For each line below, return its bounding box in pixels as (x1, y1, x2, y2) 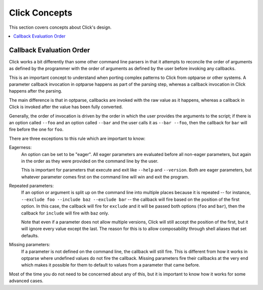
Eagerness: (9, 144, 32, 151)
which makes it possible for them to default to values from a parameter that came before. (21, 262, 200, 268)
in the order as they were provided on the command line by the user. (21, 158, 159, 164)
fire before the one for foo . (9, 127, 64, 133)
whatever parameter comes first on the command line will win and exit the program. (21, 174, 189, 180)
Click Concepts (9, 7, 73, 18)
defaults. (21, 232, 39, 238)
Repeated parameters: (9, 183, 54, 189)
